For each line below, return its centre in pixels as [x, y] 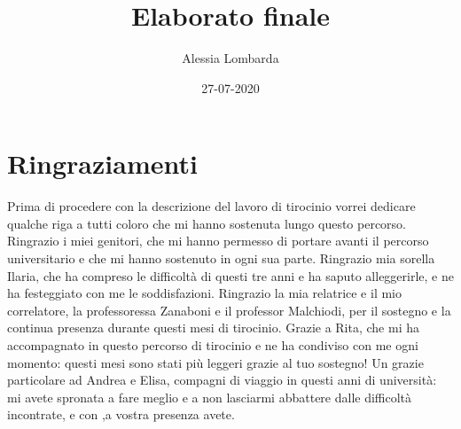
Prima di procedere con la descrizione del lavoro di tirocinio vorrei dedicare [211, 206]
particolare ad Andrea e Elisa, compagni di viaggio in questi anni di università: [222, 380]
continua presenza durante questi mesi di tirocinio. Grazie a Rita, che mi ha [213, 328]
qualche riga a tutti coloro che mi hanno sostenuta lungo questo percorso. [207, 223]
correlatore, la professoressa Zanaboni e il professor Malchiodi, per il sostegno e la [229, 310]
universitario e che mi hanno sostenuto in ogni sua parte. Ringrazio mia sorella [221, 258]
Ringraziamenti [102, 164]
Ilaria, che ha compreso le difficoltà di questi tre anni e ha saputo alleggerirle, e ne [230, 275]
